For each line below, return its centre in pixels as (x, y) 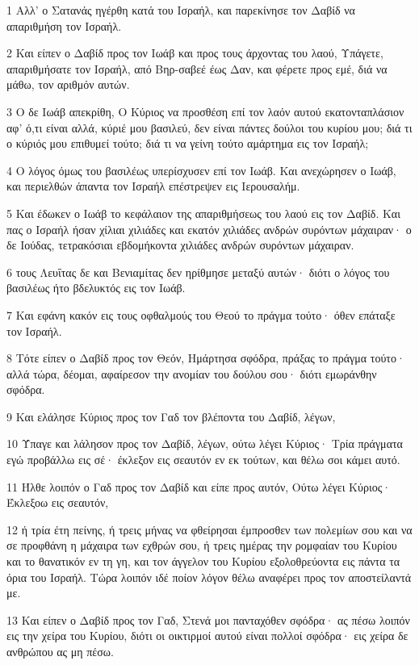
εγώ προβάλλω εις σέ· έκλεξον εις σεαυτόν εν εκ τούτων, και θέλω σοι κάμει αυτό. (203, 460)
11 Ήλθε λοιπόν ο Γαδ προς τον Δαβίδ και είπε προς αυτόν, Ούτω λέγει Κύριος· (199, 486)
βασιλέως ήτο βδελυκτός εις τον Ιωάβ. (96, 288)
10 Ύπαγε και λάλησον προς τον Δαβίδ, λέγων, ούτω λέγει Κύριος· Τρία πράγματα (205, 443)
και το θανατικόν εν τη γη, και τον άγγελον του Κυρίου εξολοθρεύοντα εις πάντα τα (203, 561)
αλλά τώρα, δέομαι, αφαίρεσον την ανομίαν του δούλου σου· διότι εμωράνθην (192, 373)
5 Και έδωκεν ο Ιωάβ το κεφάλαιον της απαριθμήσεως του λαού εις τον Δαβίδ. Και (203, 213)
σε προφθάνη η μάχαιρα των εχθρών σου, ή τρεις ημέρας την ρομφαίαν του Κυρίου (202, 545)
